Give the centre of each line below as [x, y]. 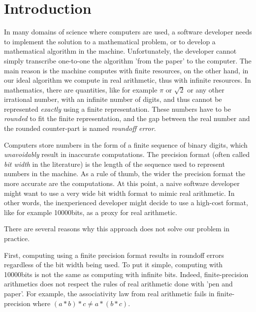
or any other [206, 89]
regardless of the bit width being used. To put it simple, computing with [113, 265]
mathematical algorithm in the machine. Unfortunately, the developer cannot [120, 51]
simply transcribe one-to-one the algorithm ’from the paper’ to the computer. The [128, 60]
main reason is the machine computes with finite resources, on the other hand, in [126, 70]
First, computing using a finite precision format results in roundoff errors [114, 255]
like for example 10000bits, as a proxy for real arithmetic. [91, 212]
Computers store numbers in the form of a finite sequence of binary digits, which [126, 144]
